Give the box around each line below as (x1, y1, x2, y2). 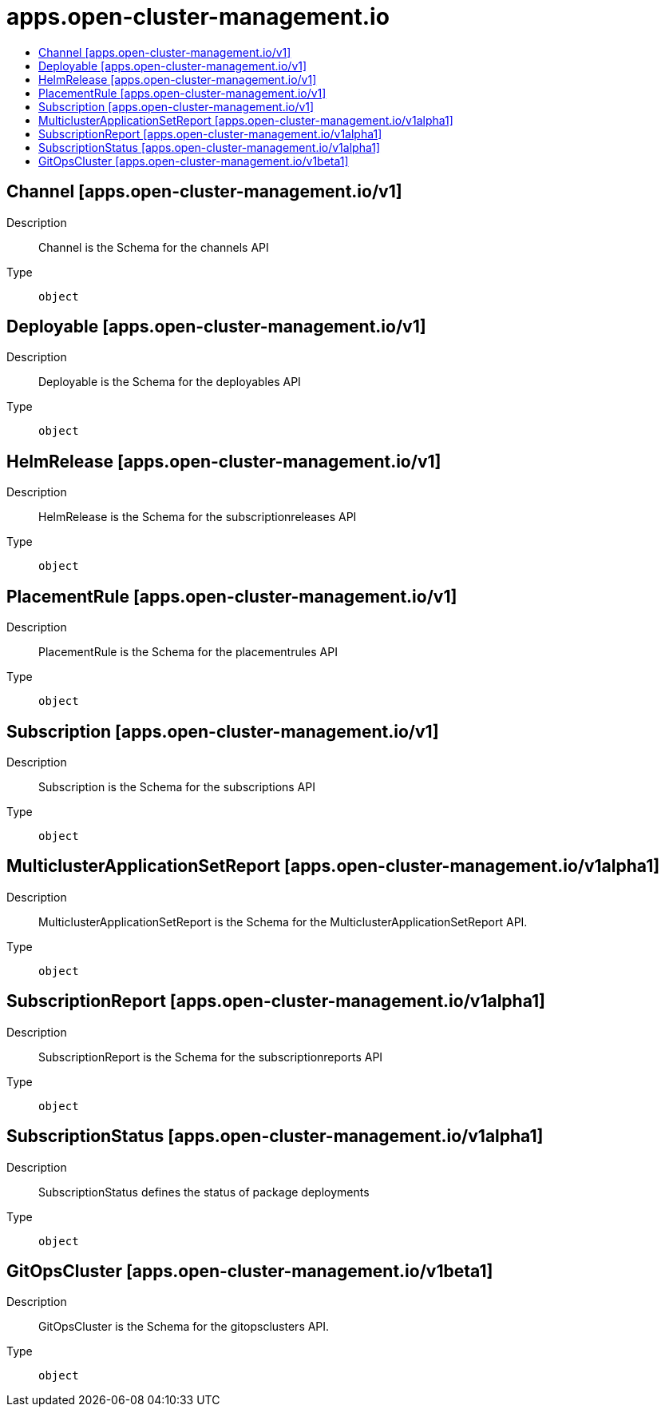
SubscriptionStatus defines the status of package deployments (38, 1184, 370, 1199)
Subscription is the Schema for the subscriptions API (38, 779, 315, 794)
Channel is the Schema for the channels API (38, 240, 269, 254)
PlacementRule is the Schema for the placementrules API (38, 645, 338, 659)
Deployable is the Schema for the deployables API (38, 375, 301, 389)
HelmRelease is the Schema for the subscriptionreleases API (38, 510, 357, 524)
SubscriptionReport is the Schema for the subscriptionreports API (38, 1049, 383, 1064)
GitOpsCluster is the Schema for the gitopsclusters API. (38, 1319, 330, 1334)
